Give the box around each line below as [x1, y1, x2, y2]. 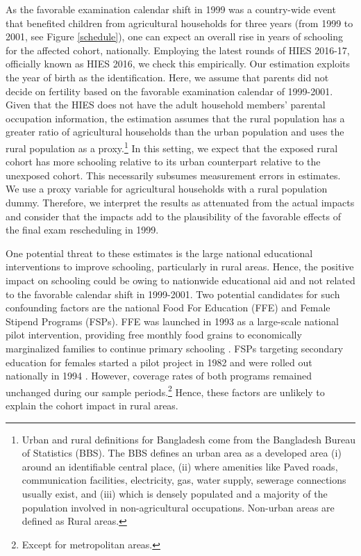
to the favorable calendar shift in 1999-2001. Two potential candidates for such [6, 286, 340, 301]
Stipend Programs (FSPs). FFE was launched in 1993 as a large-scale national [6, 313, 339, 328]
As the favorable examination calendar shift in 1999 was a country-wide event [6, 2, 336, 16]
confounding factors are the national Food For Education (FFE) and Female [6, 300, 330, 315]
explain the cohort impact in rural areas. [6, 398, 178, 412]
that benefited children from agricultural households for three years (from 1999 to [6, 15, 353, 30]
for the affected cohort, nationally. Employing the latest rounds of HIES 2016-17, [6, 42, 350, 57]
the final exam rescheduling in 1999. [6, 222, 159, 237]
